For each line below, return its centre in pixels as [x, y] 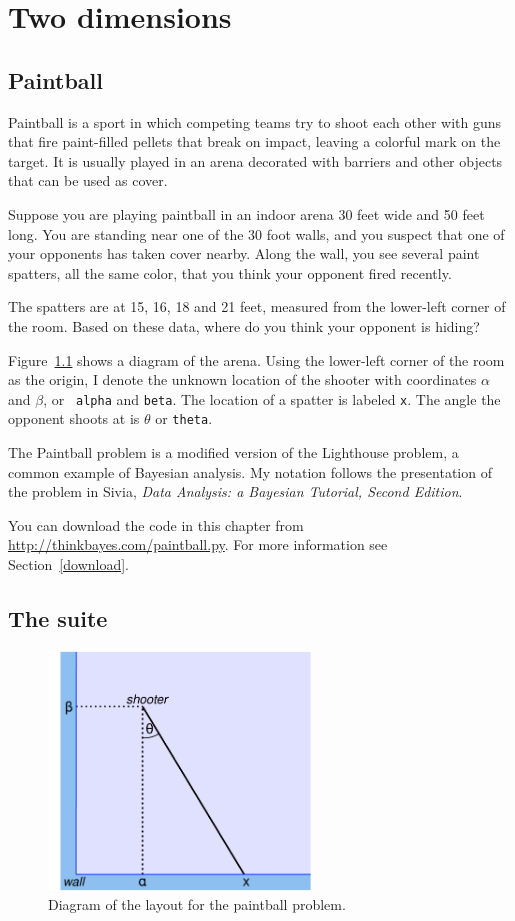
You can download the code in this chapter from [156, 524]
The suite [58, 617]
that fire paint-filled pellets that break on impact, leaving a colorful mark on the [254, 141]
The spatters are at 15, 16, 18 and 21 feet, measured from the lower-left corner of [257, 306]
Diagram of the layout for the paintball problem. [197, 904]
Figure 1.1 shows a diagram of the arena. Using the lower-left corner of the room [256, 359]
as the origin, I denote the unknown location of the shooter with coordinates [242, 379]
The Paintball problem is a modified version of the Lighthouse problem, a [233, 452]
